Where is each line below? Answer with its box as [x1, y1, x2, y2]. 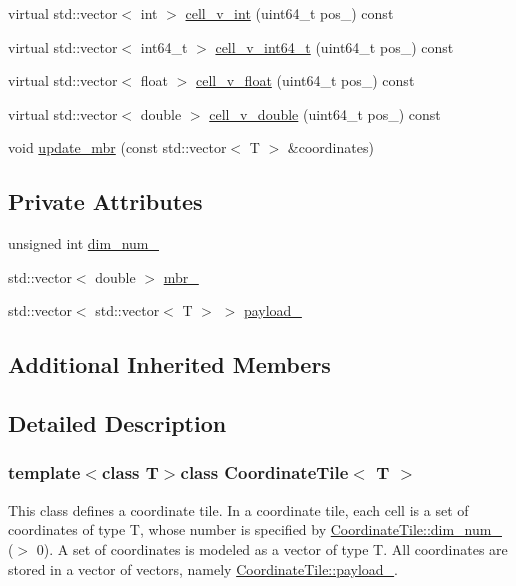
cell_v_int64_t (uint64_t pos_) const [215, 36, 454, 57]
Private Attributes [8, 186, 203, 217]
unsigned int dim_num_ [8, 233, 160, 254]
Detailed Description [8, 408, 227, 439]
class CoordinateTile [180, 460, 349, 485]
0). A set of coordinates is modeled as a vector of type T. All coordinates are [36, 538, 508, 559]
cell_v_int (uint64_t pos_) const [185, 3, 394, 23]
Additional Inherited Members [8, 349, 331, 380]
